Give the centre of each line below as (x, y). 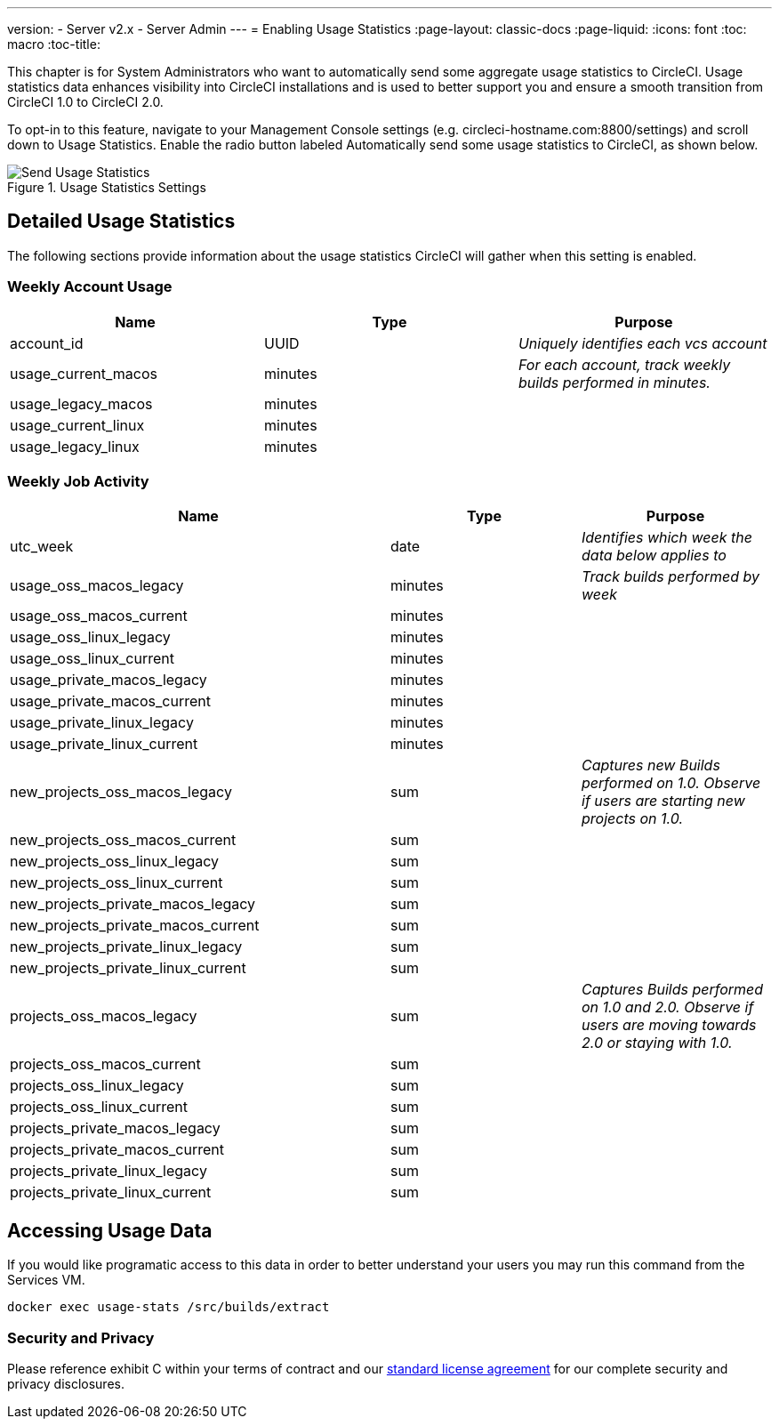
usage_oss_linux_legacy (90, 637)
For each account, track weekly (624, 364)
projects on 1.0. (632, 819)
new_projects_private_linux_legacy (126, 947)
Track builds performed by (671, 577)
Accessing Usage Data (110, 1230)
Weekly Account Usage (90, 287)
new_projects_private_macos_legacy (133, 904)
